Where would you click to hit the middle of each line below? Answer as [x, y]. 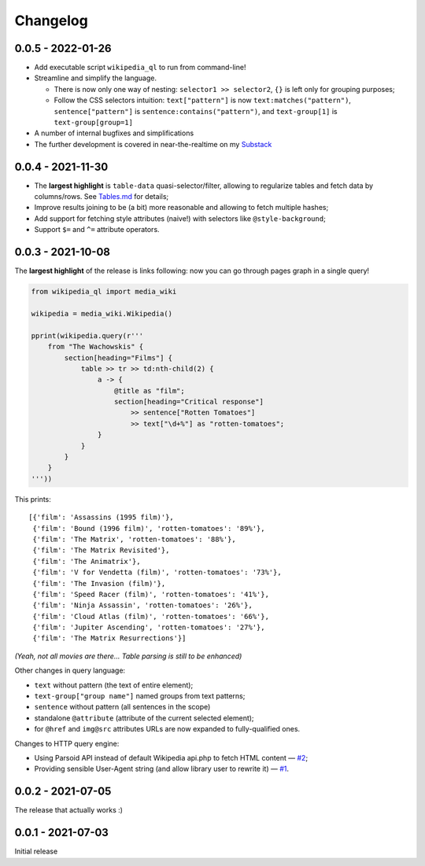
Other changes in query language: [70, 671]
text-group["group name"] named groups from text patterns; [140, 696]
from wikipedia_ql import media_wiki [104, 292]
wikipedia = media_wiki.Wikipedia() [102, 313]
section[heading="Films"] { [118, 357]
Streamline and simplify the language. [96, 78]
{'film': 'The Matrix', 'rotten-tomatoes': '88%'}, [134, 539]
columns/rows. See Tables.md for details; [102, 197]
